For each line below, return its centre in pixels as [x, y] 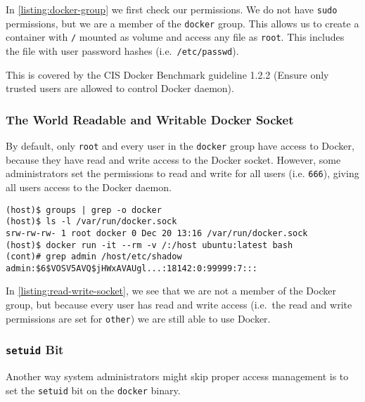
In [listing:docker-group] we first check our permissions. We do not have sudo [172, 9]
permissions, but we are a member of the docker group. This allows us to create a [182, 23]
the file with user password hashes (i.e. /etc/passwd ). [122, 50]
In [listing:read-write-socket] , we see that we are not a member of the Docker [171, 291]
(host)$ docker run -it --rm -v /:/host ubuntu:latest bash [149, 245]
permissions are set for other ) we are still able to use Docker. [138, 318]
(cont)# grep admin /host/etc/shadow [94, 257]
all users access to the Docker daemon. [89, 187]
